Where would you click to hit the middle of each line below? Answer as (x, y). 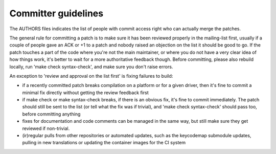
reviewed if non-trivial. (46, 128)
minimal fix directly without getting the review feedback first (86, 93)
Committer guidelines (56, 13)
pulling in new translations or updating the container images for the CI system (104, 143)
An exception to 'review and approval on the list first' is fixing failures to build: (91, 76)
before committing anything (51, 114)
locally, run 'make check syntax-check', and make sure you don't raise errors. (91, 67)
